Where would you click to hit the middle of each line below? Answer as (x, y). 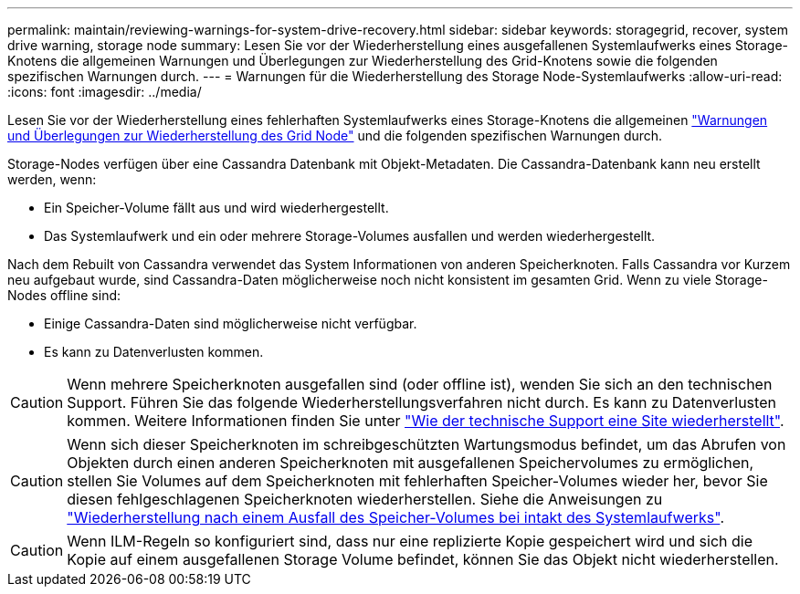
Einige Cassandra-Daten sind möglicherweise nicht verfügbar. (231, 323)
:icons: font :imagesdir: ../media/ (105, 92)
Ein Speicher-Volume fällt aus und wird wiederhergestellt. (216, 208)
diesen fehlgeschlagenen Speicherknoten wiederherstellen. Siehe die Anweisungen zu (365, 499)
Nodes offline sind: (64, 295)
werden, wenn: (52, 179)
